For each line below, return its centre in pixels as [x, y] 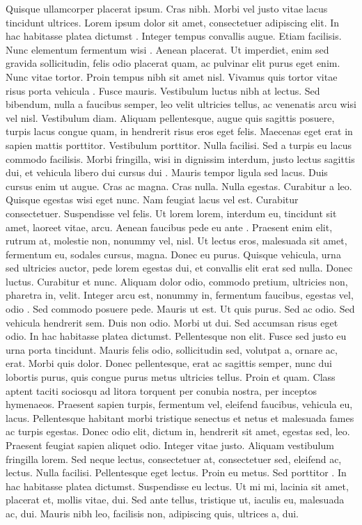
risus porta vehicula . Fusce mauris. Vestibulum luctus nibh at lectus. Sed [163, 90]
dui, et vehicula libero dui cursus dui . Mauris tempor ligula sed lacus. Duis [167, 172]
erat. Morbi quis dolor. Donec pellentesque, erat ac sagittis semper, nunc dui [169, 363]
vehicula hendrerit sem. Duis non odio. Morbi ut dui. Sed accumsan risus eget [172, 322]
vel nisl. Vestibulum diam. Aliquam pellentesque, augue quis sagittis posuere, [170, 117]
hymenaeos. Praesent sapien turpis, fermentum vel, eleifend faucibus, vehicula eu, [179, 404]
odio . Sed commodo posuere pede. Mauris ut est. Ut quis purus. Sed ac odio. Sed [180, 309]
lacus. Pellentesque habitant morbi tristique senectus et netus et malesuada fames [180, 417]
